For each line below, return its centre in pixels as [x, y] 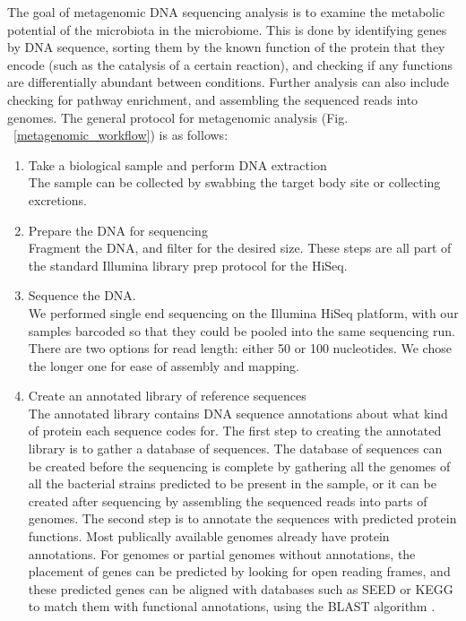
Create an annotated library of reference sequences [167, 396]
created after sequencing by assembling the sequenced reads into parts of [228, 500]
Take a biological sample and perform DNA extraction [177, 164]
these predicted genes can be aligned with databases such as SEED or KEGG [241, 588]
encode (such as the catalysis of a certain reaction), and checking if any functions [230, 64]
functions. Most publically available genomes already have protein [209, 536]
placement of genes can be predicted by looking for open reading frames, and [239, 571]
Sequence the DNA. [82, 295]
